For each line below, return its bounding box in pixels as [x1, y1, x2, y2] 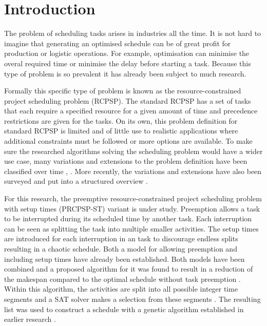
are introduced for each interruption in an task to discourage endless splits [4, 233, 238, 244]
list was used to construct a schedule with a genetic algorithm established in [4, 303, 244, 314]
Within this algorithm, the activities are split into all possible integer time [4, 283, 238, 294]
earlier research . [4, 314, 56, 324]
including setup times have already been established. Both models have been [4, 253, 245, 264]
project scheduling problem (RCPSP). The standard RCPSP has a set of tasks [4, 95, 251, 106]
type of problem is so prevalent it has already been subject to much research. [4, 68, 246, 79]
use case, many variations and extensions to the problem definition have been [4, 156, 247, 166]
